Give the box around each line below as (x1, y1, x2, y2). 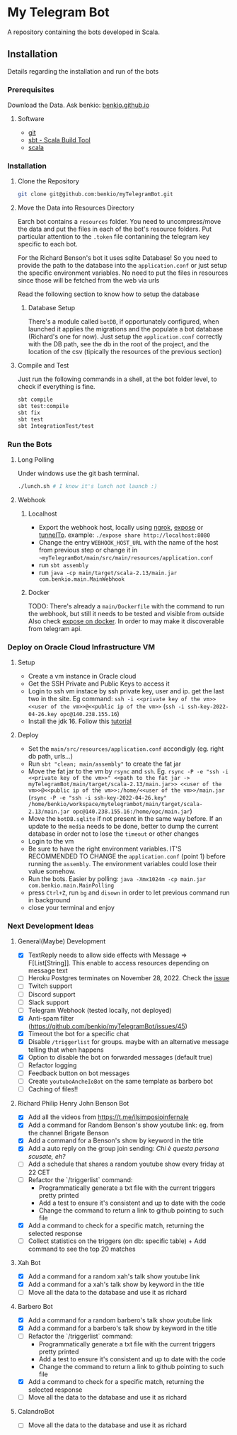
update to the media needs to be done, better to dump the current (28, 822, 219, 831)
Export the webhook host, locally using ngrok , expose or (38, 523, 204, 531)
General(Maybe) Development (17, 937, 106, 946)
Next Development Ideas (7, 921, 94, 931)
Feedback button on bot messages (28, 1069, 130, 1077)
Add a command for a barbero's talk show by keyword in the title (28, 1324, 217, 1332)
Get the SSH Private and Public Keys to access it (28, 679, 170, 688)
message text (28, 966, 69, 975)
